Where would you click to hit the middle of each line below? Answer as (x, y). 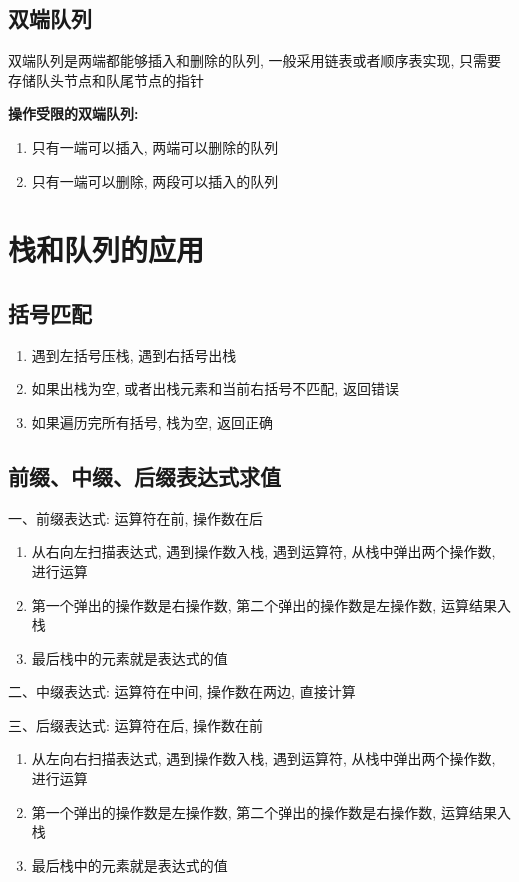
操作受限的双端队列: (73, 113)
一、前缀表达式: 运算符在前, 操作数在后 (136, 517)
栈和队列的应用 (106, 249)
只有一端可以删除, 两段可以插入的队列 (155, 180)
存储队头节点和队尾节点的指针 (106, 79)
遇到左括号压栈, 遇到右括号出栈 (134, 354)
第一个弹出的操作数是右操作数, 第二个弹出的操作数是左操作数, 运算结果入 (271, 604)
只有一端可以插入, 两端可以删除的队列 (155, 146)
